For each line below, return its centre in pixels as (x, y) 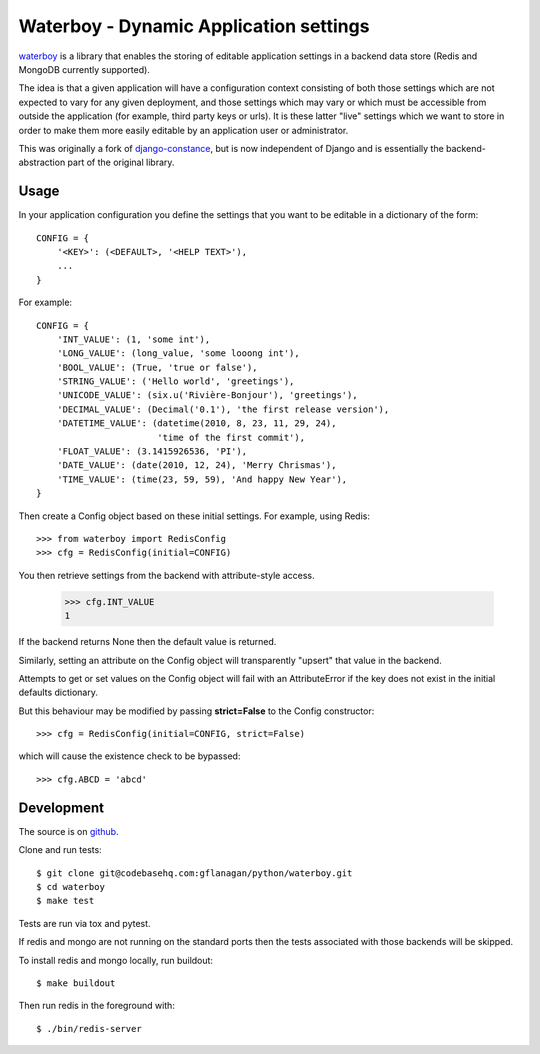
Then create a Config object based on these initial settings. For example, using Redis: (194, 516)
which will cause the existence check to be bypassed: (129, 756)
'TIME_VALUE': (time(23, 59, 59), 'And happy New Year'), (202, 479)
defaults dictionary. (58, 692)
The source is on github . (68, 831)
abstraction (42, 162)
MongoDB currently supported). (84, 69)
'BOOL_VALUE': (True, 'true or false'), (157, 367)
